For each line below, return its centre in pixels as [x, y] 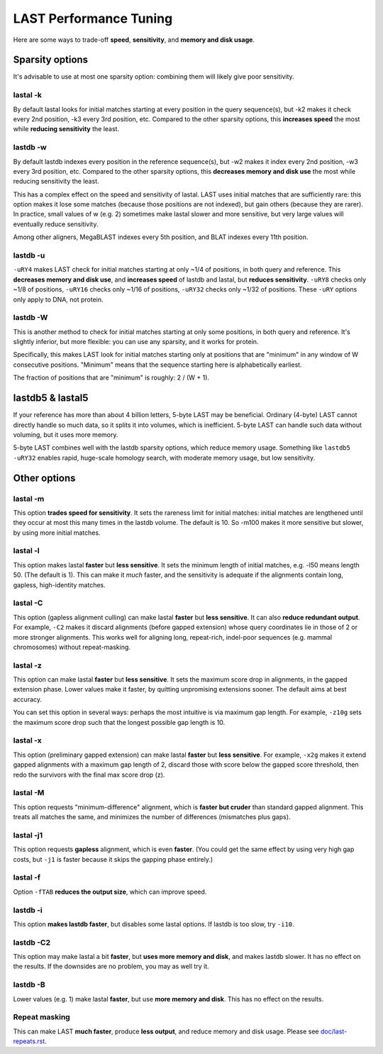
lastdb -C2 [32, 942]
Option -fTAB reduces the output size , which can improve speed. [110, 892]
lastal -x [27, 740]
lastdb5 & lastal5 [51, 398]
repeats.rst [29, 1041]
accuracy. [28, 699]
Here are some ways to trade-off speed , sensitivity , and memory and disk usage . [134, 40]
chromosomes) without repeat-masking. [72, 647]
